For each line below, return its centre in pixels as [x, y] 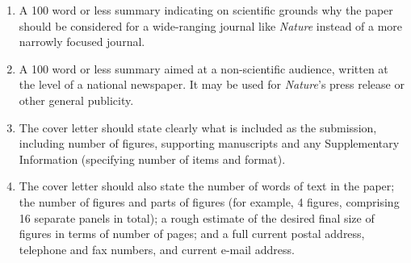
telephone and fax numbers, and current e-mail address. [157, 249]
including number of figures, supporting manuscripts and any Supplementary [209, 143]
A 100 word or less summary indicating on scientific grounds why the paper [206, 10]
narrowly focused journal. [82, 42]
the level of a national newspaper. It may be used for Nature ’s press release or [212, 84]
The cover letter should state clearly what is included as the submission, [198, 127]
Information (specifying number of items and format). [152, 159]
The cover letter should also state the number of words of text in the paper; [207, 186]
